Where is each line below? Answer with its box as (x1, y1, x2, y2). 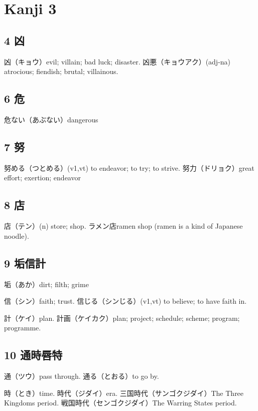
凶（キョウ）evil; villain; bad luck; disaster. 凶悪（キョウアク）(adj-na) (4, 56, 231, 66)
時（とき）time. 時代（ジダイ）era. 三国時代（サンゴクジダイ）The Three (4, 387, 244, 398)
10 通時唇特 (4, 347, 63, 363)
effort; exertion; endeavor (4, 172, 81, 183)
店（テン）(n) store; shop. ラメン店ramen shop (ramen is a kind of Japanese (4, 221, 243, 231)
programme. (4, 322, 41, 333)
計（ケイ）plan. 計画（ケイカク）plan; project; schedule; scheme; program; (4, 312, 240, 323)
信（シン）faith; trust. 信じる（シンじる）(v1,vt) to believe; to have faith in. (4, 296, 247, 306)
